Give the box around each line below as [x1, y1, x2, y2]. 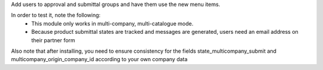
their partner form [31, 36, 75, 44]
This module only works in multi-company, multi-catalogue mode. [31, 20, 194, 27]
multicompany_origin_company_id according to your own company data [11, 56, 188, 63]
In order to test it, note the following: [11, 12, 101, 19]
